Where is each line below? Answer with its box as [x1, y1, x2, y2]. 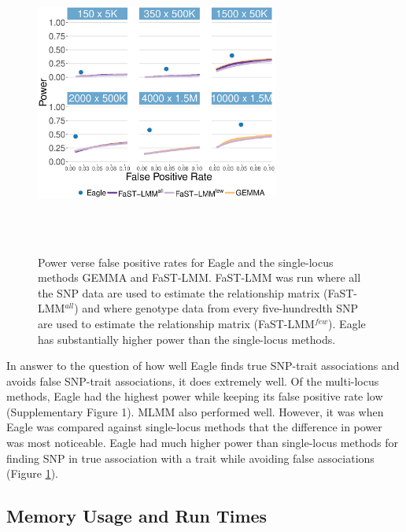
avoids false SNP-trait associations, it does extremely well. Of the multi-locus [6, 372, 379, 389]
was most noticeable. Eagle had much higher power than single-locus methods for [6, 434, 399, 451]
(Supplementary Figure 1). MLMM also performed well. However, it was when [6, 403, 384, 419]
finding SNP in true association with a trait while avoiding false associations [6, 449, 375, 466]
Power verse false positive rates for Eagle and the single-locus [38, 253, 334, 270]
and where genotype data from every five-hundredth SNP [82, 300, 359, 316]
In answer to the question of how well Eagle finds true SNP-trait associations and [6, 357, 400, 374]
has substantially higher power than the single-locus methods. [38, 331, 336, 347]
